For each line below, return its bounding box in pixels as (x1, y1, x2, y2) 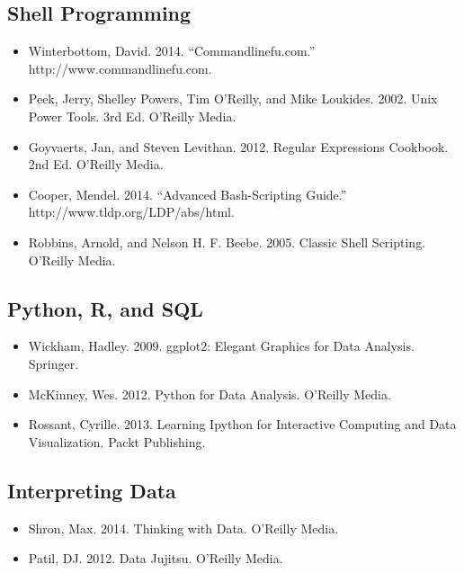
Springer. (28, 354, 79, 372)
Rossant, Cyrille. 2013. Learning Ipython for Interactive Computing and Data (28, 415, 457, 434)
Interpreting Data (7, 476, 176, 504)
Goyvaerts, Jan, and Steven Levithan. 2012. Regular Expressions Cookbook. (28, 137, 449, 156)
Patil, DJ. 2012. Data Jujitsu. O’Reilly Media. (28, 549, 283, 568)
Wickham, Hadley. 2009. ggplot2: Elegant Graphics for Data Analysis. (28, 336, 415, 355)
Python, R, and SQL (7, 294, 203, 322)
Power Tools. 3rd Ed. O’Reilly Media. (28, 106, 236, 125)
